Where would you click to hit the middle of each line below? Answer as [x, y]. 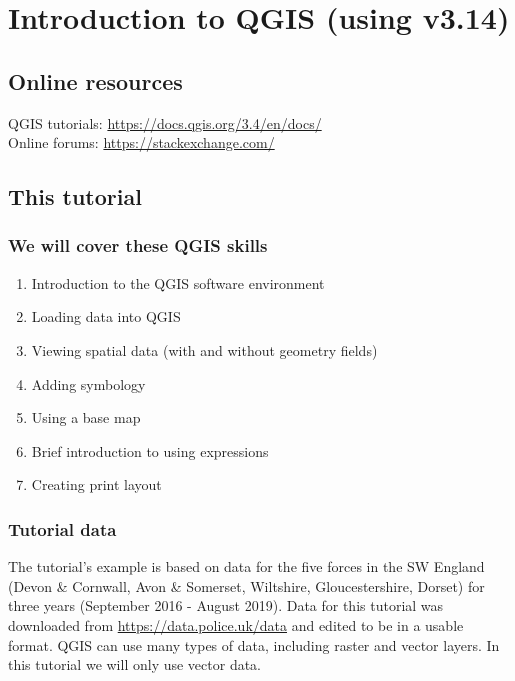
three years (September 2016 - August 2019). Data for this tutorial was [226, 605]
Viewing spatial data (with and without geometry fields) [204, 349]
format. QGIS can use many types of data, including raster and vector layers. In [254, 644]
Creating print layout [96, 484]
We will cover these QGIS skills [138, 245]
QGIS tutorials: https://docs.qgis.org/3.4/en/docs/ [165, 122]
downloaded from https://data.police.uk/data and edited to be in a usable [236, 624]
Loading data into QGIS [106, 316]
